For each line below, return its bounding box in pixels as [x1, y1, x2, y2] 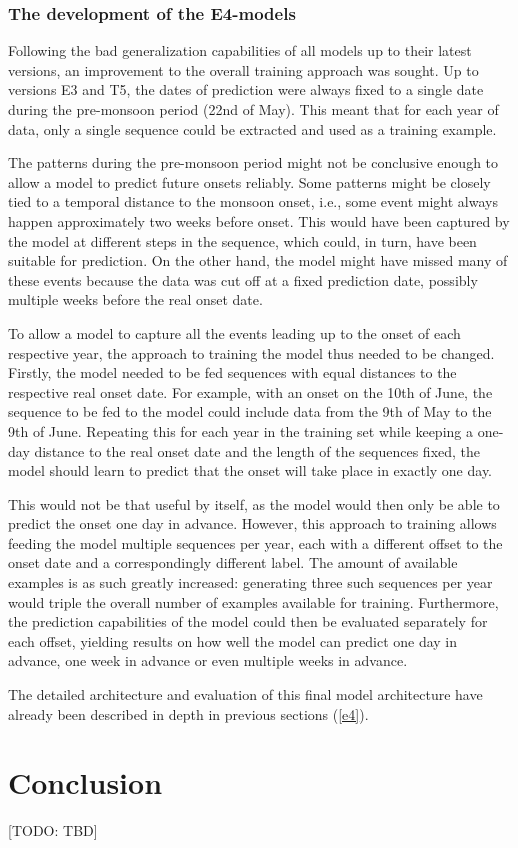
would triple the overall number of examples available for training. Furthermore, [8, 591, 499, 612]
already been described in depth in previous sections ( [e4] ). [8, 703, 369, 724]
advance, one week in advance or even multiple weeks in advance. [8, 650, 408, 671]
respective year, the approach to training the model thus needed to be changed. [8, 342, 495, 363]
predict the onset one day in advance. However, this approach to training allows [8, 513, 497, 534]
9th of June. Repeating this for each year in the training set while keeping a [8, 420, 473, 441]
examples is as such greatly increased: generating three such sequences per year [8, 572, 493, 593]
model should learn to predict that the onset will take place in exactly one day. [8, 460, 493, 481]
